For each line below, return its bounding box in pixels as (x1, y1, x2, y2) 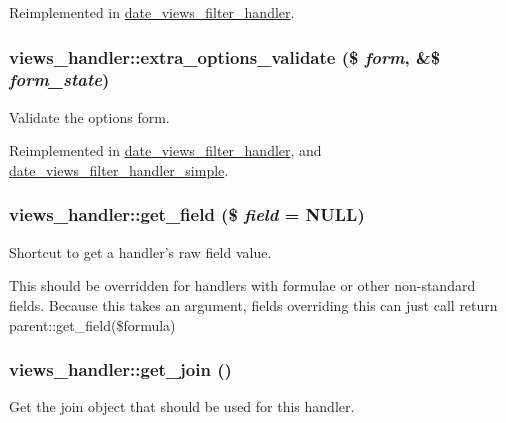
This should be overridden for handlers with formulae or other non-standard (9, 275, 476, 296)
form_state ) (9, 67, 110, 92)
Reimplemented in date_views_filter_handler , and (9, 140, 322, 161)
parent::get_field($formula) (9, 314, 176, 335)
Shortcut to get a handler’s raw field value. (9, 241, 272, 262)
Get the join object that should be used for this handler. (9, 396, 355, 417)
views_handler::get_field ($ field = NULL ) (9, 202, 365, 227)
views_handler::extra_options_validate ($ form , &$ (9, 44, 441, 69)
